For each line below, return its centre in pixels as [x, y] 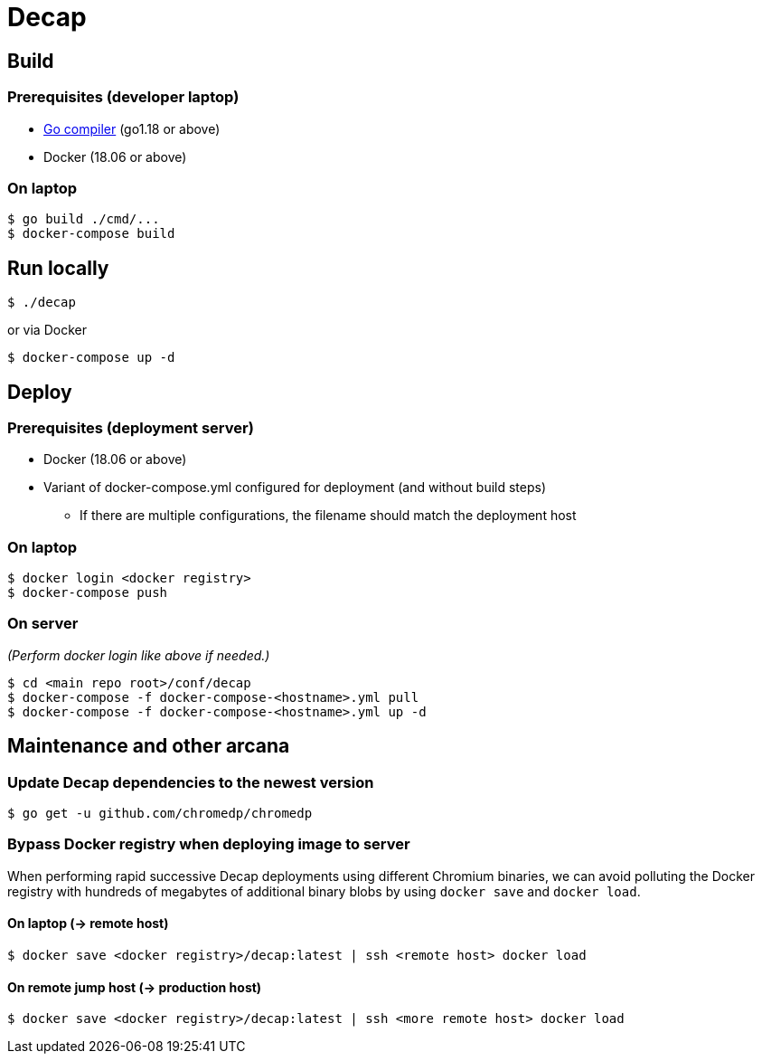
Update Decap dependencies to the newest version [191, 782]
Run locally [58, 268]
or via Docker [47, 330]
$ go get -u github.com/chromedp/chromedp [160, 814]
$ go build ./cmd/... [84, 219]
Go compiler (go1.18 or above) [132, 128]
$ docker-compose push [88, 593]
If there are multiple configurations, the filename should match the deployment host [328, 516]
